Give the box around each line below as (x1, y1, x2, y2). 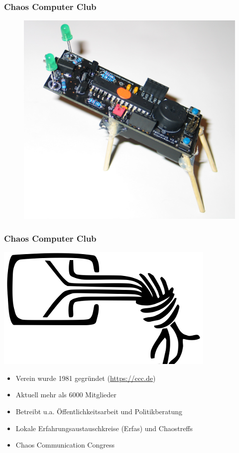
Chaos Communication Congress (15, 440, 115, 450)
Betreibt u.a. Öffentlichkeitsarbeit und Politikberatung (15, 406, 183, 416)
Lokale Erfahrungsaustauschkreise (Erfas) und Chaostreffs (15, 423, 193, 433)
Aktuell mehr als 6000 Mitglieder (15, 389, 117, 400)
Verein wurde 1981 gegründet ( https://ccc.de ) (15, 372, 156, 383)
